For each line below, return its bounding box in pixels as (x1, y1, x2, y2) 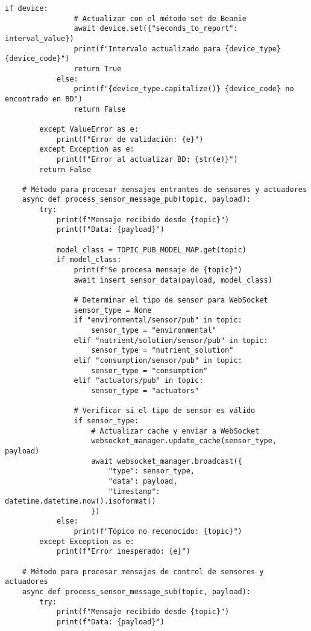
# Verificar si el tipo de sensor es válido (74, 406, 256, 415)
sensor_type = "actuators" (91, 386, 199, 395)
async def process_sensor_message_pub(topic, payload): (22, 195, 251, 204)
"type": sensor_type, (108, 467, 195, 476)
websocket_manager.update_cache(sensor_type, (91, 437, 277, 446)
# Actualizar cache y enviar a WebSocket (91, 426, 260, 435)
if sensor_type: (74, 416, 139, 425)
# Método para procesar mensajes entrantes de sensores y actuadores (22, 185, 307, 194)
